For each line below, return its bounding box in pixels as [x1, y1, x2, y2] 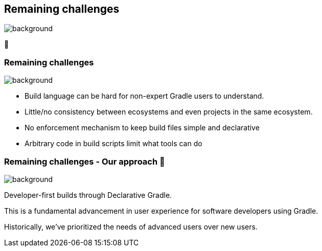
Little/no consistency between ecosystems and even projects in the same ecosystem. [25, 107, 313, 117]
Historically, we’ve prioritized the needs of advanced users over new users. [4, 222, 258, 231]
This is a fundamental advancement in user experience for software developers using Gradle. [4, 206, 318, 215]
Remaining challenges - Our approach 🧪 [4, 156, 165, 167]
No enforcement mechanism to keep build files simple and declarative [25, 123, 260, 132]
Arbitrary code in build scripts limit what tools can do [25, 139, 202, 148]
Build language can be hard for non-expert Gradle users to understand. [25, 92, 264, 101]
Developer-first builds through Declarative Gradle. [4, 190, 172, 199]
